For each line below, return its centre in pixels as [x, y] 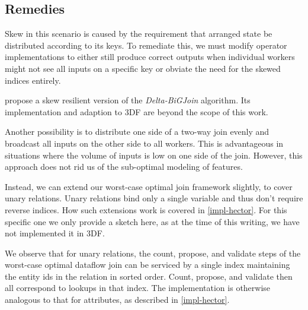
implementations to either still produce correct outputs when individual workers [150, 57]
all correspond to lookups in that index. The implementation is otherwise [138, 288]
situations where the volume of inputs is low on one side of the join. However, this [154, 155]
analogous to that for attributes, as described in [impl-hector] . [117, 300]
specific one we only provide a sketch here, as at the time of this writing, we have [152, 221]
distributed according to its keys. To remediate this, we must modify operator [146, 45]
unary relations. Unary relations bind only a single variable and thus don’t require [154, 198]
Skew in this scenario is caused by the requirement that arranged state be [139, 34]
